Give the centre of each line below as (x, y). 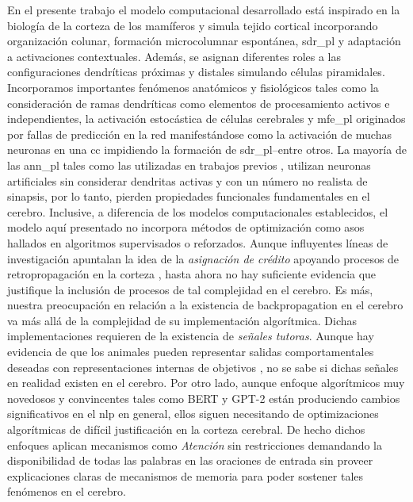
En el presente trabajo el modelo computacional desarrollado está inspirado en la (204, 10)
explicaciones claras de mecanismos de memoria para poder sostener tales (185, 475)
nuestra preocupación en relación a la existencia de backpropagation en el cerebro (205, 305)
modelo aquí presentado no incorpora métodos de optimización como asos (186, 227)
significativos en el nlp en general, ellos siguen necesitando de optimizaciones (193, 414)
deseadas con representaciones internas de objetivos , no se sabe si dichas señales (203, 367)
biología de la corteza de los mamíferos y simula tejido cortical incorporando (193, 25)
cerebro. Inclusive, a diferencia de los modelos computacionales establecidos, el (198, 211)
